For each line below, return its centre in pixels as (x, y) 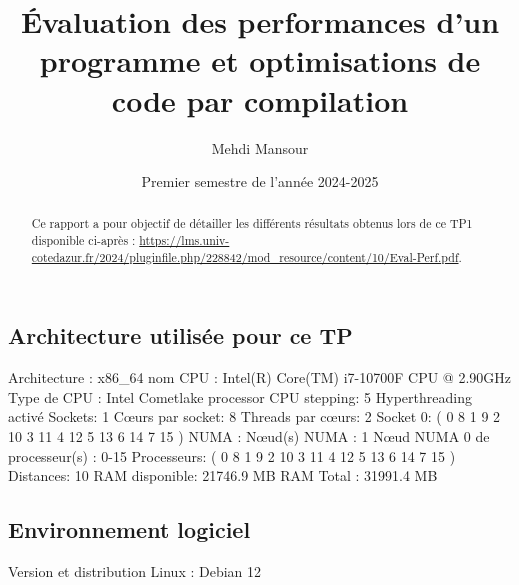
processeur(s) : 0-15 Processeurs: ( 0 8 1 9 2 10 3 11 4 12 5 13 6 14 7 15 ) (232, 455)
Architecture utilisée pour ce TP (180, 335)
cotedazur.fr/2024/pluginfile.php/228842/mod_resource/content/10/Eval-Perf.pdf (245, 256)
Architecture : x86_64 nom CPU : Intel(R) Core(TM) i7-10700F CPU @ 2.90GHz (260, 377)
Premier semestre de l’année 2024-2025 (260, 181)
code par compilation (260, 99)
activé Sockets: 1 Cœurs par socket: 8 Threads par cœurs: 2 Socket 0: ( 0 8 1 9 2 (254, 416)
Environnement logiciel (129, 529)
